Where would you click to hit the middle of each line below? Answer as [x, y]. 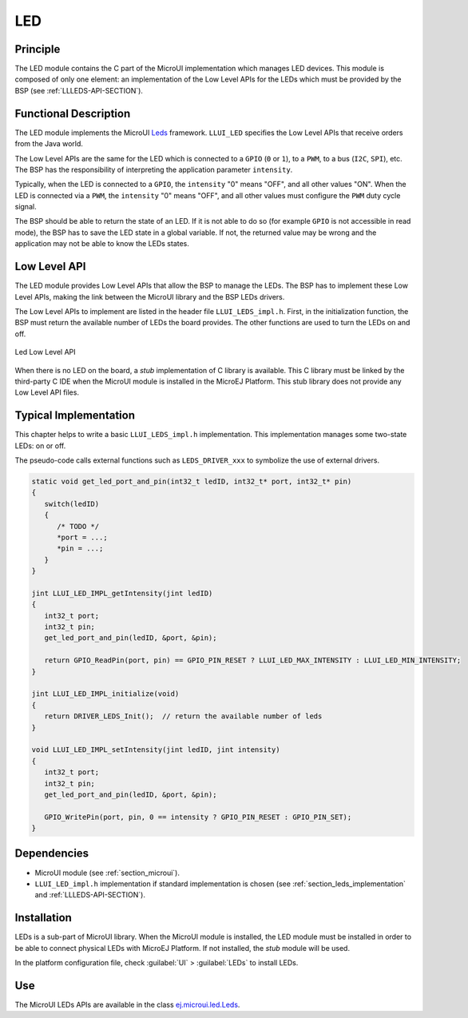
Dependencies [52, 854]
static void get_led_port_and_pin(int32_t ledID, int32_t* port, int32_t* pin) [192, 481]
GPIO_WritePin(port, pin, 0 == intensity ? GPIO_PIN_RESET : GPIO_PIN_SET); [198, 817]
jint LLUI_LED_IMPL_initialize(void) [105, 694]
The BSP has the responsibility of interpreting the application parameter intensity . [154, 169]
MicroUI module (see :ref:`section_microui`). [107, 873]
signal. [26, 207]
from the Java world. [49, 144]
